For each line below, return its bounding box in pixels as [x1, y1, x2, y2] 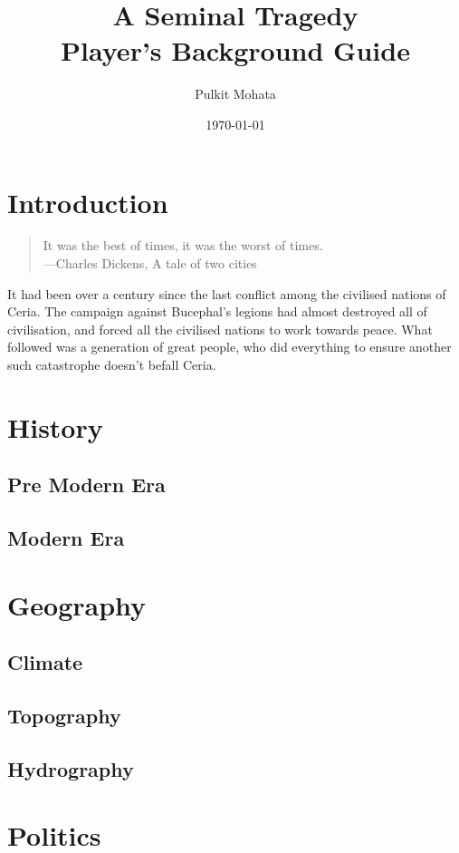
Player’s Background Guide [61, 32, 410, 69]
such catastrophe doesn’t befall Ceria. [7, 355, 216, 373]
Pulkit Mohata [195, 84, 276, 103]
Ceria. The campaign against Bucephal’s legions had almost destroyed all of [7, 302, 427, 321]
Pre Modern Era [7, 470, 166, 499]
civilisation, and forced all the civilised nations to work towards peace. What [7, 319, 433, 338]
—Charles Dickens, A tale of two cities [43, 254, 257, 273]
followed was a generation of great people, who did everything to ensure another [7, 337, 452, 356]
